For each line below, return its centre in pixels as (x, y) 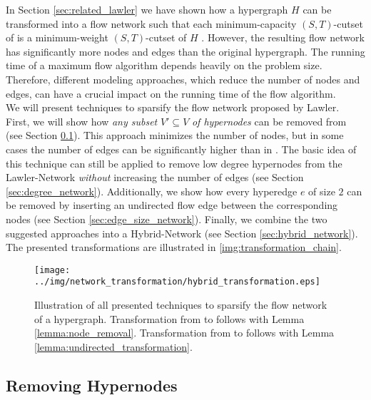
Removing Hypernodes (92, 385)
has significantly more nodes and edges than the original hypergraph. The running (185, 51)
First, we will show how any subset (82, 121)
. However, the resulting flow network (283, 37)
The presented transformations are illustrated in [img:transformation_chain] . (174, 247)
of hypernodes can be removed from (269, 121)
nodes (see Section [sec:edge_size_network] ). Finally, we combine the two (167, 219)
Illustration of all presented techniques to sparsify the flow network (181, 304)
